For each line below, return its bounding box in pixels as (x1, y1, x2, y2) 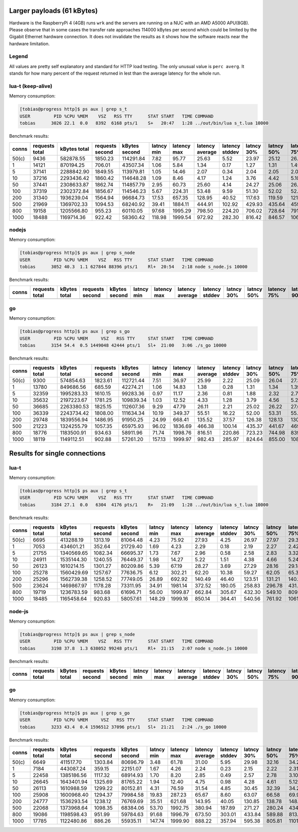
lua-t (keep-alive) (9, 83, 53, 90)
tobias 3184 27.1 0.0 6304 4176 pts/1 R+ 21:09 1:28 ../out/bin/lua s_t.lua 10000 (19, 502, 269, 507)
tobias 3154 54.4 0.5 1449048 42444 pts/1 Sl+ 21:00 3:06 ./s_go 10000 (19, 342, 227, 348)
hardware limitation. (9, 40, 50, 47)
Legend (9, 53, 28, 60)
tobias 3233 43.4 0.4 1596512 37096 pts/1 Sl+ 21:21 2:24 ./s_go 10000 (19, 724, 227, 730)
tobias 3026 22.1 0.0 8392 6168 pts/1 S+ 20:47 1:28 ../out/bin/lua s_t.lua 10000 (19, 120, 269, 126)
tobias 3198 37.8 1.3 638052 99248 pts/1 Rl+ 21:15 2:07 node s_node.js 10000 (19, 646, 248, 651)
